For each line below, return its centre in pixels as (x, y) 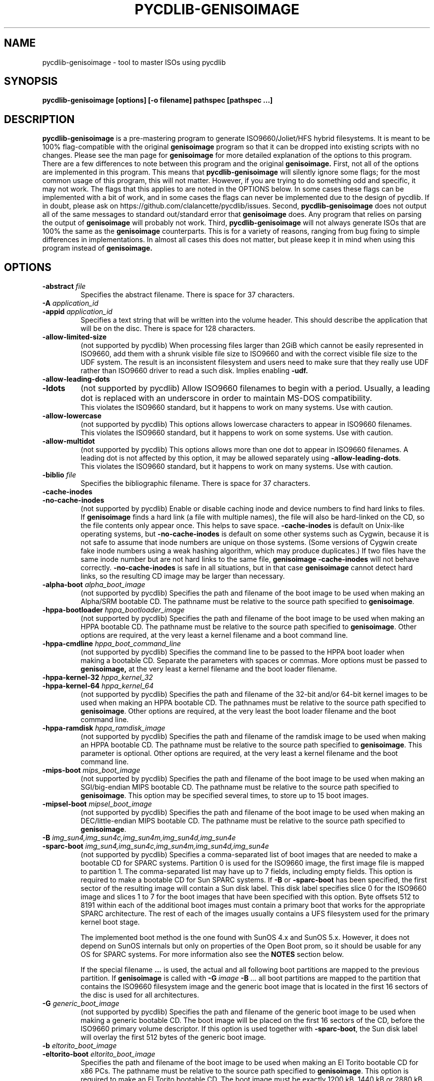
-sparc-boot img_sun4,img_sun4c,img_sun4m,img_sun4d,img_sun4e (156, 846)
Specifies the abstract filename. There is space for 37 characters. (188, 295)
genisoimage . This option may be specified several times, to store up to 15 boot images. (224, 796)
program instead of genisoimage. (97, 248)
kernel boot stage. (110, 922)
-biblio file (59, 475)
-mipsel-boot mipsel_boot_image (97, 804)
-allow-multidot (69, 441)
